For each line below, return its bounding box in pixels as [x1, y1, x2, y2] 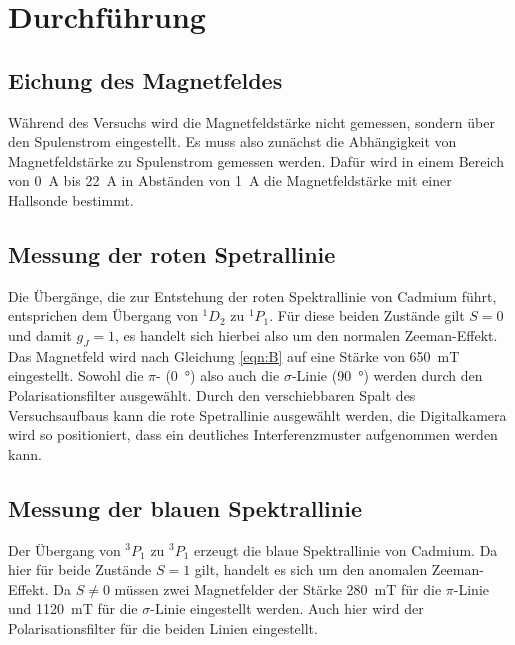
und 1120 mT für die [8, 598, 138, 619]
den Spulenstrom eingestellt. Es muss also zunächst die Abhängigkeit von [8, 131, 457, 152]
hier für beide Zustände [8, 559, 152, 580]
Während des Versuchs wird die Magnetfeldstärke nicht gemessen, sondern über [8, 111, 495, 132]
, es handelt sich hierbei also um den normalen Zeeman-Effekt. [115, 324, 498, 345]
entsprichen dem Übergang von [8, 305, 198, 326]
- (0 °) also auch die [156, 365, 280, 386]
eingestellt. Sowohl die [8, 365, 144, 386]
